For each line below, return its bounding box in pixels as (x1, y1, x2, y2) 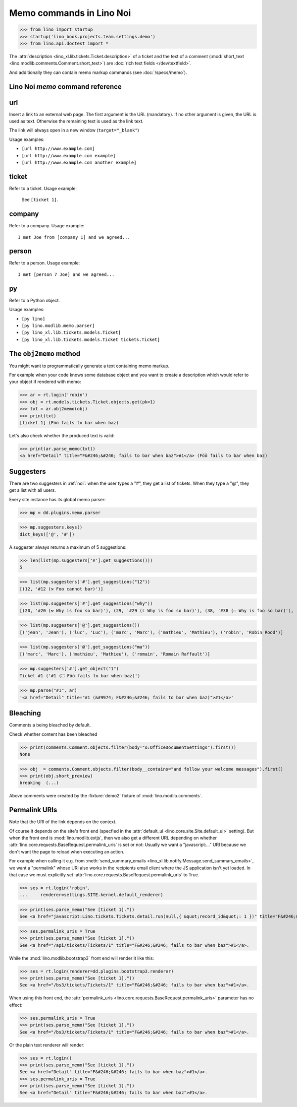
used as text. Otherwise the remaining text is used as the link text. (9, 118, 144, 124)
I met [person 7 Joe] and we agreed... (18, 271, 115, 277)
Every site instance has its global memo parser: (9, 496, 106, 502)
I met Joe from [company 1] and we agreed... (18, 234, 131, 240)
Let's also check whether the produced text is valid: (9, 432, 115, 439)
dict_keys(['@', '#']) (19, 531, 75, 537)
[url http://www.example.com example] (21, 153, 116, 158)
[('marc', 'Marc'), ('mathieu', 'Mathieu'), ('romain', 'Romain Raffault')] (19, 651, 210, 657)
